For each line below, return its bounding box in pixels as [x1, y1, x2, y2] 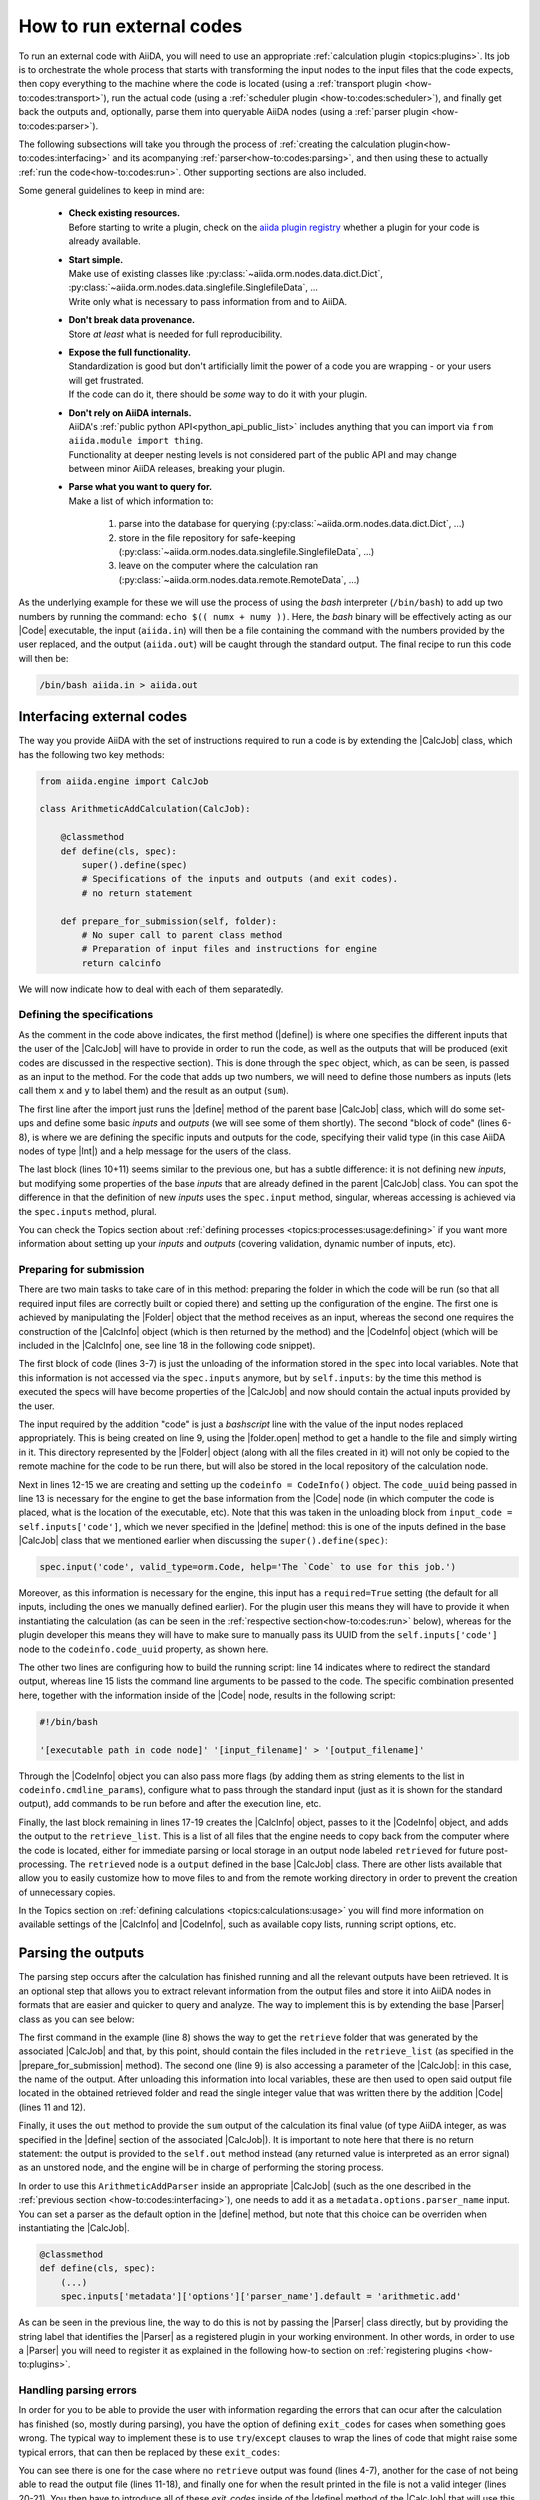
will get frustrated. [68, 374, 144, 386]
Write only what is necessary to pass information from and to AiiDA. [68, 295, 348, 307]
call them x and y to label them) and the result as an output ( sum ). [18, 1085, 289, 1097]
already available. [68, 235, 142, 247]
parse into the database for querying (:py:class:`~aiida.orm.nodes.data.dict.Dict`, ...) [118, 518, 465, 530]
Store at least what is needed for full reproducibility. [68, 328, 283, 340]
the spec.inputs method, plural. [18, 1205, 157, 1217]
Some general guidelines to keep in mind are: [18, 185, 205, 197]
